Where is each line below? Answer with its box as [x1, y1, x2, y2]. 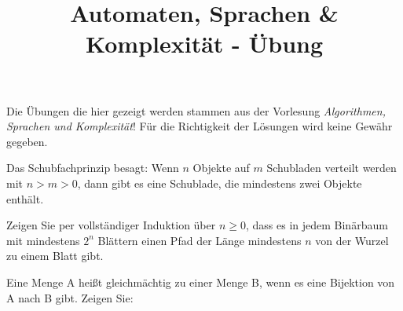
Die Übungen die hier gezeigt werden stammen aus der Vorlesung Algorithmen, [6, 102, 386, 119]
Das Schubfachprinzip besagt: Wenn [6, 159, 179, 176]
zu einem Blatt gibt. [6, 247, 104, 264]
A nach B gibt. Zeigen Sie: [6, 289, 134, 306]
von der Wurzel [315, 232, 389, 248]
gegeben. [6, 133, 48, 149]
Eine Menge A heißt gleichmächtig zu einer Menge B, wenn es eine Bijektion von [6, 273, 395, 290]
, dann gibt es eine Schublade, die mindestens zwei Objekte [77, 174, 362, 191]
